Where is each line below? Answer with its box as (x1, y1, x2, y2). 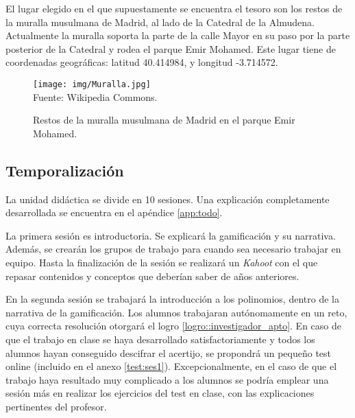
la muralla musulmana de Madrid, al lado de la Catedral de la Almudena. (5, 14, 315, 29)
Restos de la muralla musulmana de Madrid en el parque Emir (33, 113, 295, 127)
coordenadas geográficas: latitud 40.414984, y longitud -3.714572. (5, 55, 278, 69)
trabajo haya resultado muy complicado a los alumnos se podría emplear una (5, 372, 329, 386)
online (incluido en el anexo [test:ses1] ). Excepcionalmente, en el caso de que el (5, 359, 337, 373)
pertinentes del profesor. (5, 399, 107, 413)
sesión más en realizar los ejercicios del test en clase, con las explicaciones (5, 386, 315, 400)
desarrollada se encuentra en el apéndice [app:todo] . (5, 205, 223, 220)
